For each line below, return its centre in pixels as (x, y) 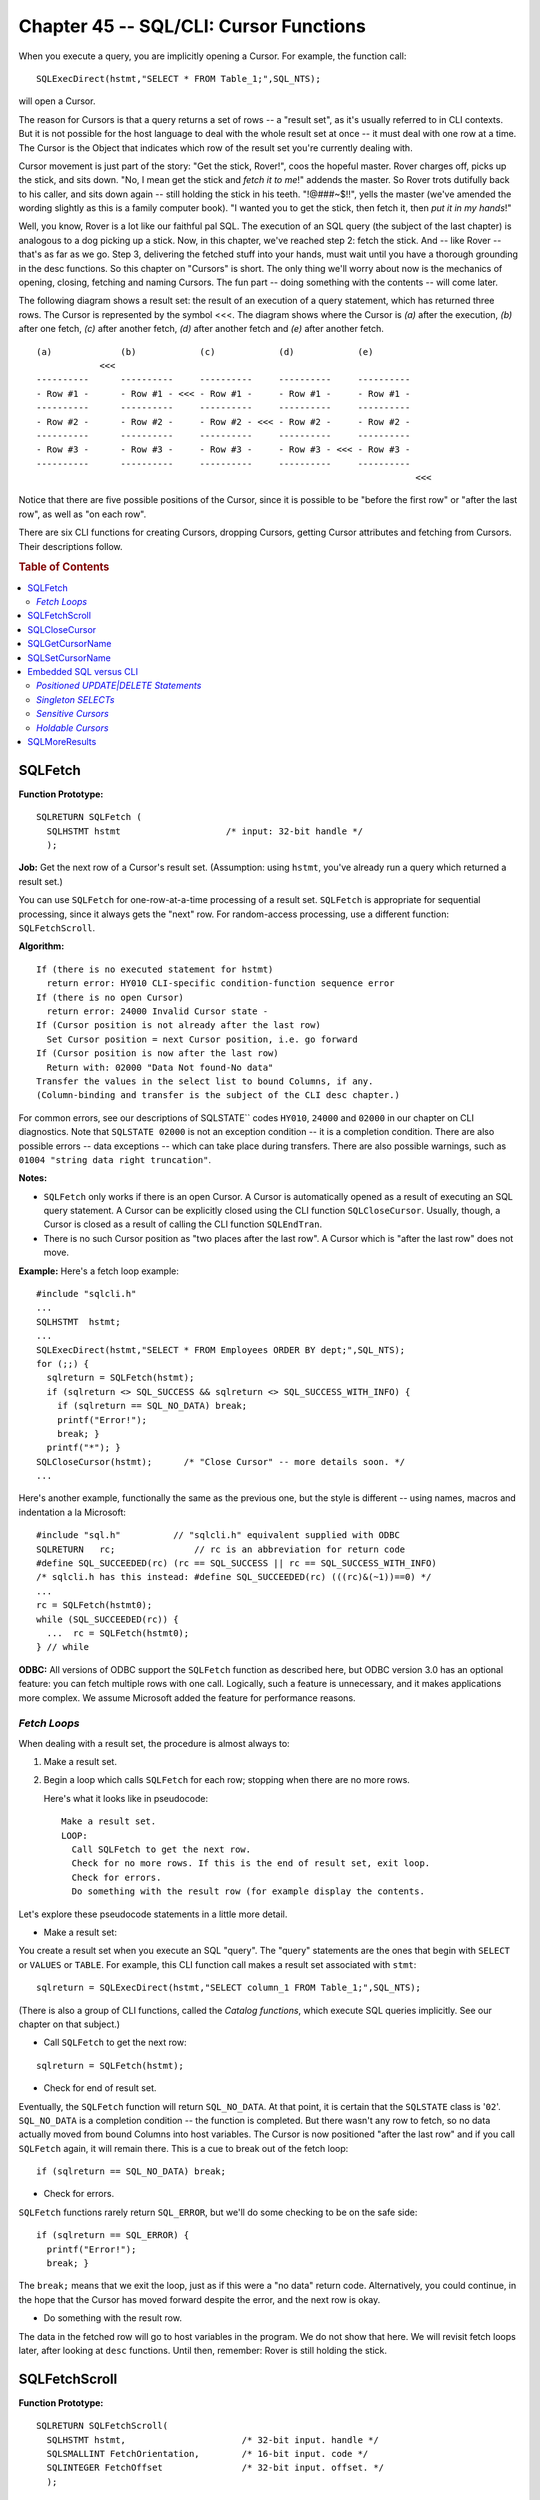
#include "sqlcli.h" (86, 1294)
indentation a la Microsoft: (72, 1512)
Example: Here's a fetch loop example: (99, 1271)
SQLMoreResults (62, 741)
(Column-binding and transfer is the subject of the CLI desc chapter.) (218, 1095)
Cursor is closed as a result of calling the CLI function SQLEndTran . (183, 1224)
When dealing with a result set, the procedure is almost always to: (154, 1743)
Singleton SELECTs (75, 699)
